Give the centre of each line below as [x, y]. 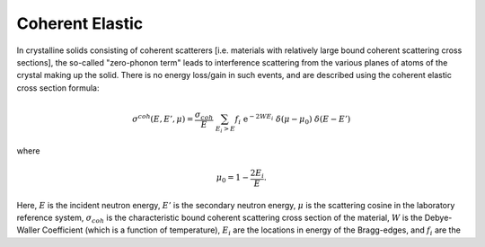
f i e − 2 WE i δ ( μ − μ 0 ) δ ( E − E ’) [293, 119]
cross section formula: [58, 88]
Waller [28, 230]
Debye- [438, 217]
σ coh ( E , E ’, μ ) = [163, 118]
